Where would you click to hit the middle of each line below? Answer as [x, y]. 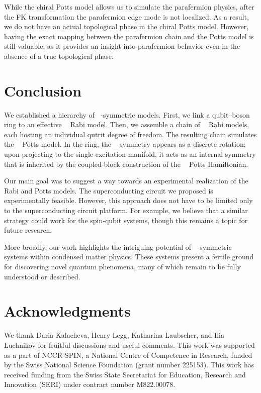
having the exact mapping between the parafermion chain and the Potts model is [129, 36]
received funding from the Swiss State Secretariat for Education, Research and [125, 374]
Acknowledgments [67, 311]
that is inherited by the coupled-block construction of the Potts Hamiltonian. [126, 164]
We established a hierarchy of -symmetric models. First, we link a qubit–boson [127, 114]
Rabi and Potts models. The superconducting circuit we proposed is [109, 190]
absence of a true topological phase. [59, 56]
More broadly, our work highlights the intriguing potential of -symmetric [118, 247]
